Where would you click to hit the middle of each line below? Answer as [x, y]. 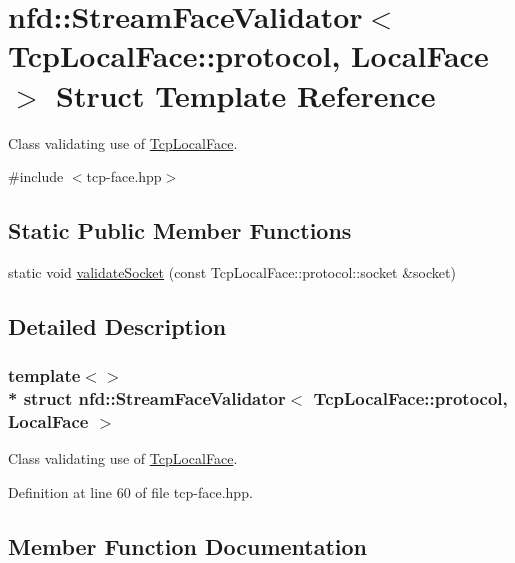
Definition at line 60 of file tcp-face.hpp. [130, 491]
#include [36, 176]
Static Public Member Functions [180, 230]
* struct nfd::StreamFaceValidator [147, 398]
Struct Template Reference [246, 94]
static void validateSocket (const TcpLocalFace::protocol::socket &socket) [232, 271]
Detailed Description [117, 325]
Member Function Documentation [188, 545]
